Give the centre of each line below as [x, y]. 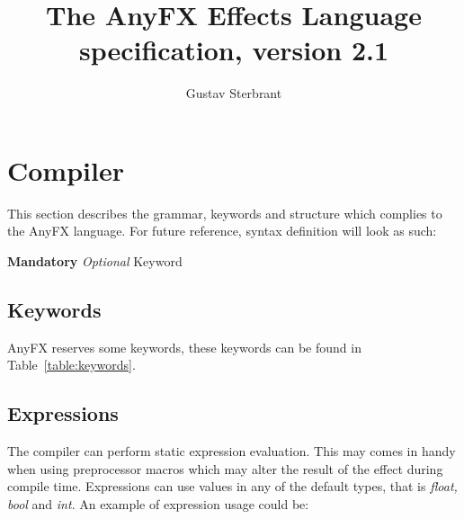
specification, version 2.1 [234, 50]
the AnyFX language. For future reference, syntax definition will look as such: [222, 231]
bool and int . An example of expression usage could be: [158, 504]
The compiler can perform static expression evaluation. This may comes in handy [232, 451]
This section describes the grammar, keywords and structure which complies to [225, 213]
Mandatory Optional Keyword [95, 261]
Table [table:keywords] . [71, 365]
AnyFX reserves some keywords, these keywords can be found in [184, 347]
